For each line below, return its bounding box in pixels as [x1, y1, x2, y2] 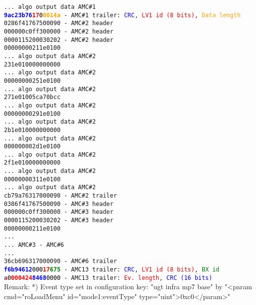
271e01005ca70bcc [4, 94, 61, 101]
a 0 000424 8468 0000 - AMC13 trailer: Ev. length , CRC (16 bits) [4, 274, 213, 281]
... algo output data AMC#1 [4, 3, 96, 10]
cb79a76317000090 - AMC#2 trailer [4, 192, 117, 200]
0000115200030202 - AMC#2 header [4, 36, 113, 43]
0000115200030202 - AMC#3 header [4, 217, 113, 224]
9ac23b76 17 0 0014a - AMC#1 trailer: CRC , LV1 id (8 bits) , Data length [4, 11, 241, 19]
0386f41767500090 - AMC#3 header [4, 200, 113, 207]
